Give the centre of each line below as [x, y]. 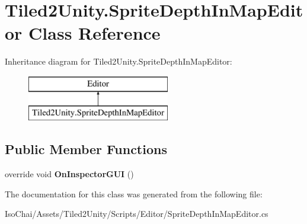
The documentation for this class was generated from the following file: [134, 193]
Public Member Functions [86, 149]
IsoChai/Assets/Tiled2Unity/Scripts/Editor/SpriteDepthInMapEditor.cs [137, 214]
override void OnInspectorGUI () [69, 174]
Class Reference [95, 33]
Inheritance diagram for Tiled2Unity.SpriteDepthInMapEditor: [119, 61]
